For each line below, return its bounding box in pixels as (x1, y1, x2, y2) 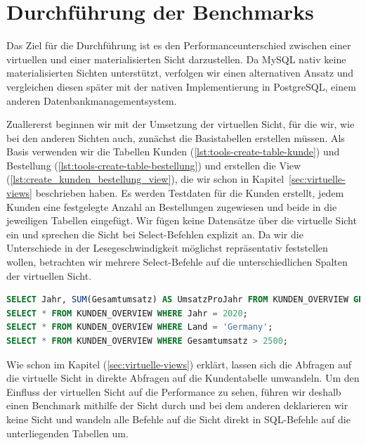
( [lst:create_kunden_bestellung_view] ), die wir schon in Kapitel (6, 172, 285, 186)
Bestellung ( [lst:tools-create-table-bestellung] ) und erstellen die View (6, 157, 301, 172)
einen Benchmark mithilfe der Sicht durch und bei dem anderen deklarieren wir (6, 398, 348, 413)
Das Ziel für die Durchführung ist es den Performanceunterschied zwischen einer (6, 38, 351, 53)
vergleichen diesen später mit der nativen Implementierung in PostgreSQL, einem (6, 79, 356, 93)
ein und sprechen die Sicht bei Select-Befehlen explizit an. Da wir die (6, 226, 303, 241)
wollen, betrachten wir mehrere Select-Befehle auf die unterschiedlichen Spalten (6, 254, 348, 269)
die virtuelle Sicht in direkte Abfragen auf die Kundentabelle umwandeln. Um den (6, 370, 360, 385)
